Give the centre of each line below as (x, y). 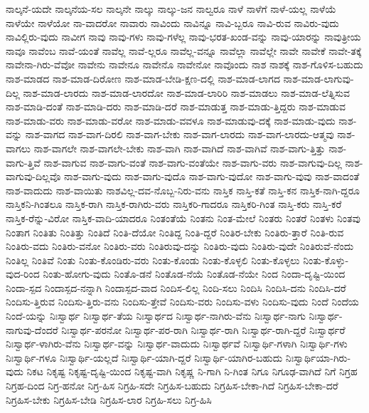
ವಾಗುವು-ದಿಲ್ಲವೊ (33, 176)
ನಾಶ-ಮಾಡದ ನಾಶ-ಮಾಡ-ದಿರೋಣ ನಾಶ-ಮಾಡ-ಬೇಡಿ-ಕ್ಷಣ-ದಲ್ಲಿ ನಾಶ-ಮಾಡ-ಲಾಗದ (143, 78)
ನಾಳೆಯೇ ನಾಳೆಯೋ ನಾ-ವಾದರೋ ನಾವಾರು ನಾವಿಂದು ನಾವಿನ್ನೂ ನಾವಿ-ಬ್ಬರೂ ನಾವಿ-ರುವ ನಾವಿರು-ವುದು (172, 22)
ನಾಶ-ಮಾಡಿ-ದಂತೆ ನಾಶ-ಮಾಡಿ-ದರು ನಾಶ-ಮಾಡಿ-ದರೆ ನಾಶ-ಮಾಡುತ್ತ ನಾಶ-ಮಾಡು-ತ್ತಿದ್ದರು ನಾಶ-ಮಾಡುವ (176, 106)
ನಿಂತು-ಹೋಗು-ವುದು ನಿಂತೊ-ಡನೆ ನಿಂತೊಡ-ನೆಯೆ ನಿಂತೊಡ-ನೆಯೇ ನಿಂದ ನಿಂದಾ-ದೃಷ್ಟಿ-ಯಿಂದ (194, 274)
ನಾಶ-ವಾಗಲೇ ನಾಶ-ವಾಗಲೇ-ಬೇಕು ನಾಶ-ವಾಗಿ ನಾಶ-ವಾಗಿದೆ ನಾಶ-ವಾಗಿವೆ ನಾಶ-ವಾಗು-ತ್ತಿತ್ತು (180, 148)
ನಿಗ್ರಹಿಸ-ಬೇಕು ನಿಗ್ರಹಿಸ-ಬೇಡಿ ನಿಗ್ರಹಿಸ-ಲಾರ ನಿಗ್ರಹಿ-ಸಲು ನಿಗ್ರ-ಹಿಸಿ (109, 399)
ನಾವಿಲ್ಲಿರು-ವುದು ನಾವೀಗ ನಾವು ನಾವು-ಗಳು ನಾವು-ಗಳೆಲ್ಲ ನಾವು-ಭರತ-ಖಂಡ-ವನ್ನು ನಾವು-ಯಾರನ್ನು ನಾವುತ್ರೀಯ (183, 37)
